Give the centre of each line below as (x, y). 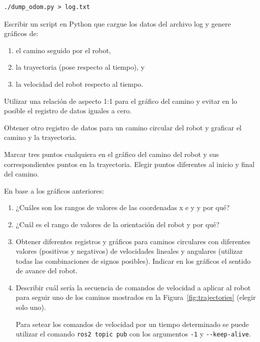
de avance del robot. (47, 271)
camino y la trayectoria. (40, 137)
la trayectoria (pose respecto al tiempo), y (80, 67)
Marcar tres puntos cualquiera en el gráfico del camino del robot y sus (111, 154)
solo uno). (31, 307)
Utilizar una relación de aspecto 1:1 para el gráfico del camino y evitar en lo (121, 101)
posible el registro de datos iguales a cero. (68, 111)
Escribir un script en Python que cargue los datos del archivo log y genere (117, 23)
